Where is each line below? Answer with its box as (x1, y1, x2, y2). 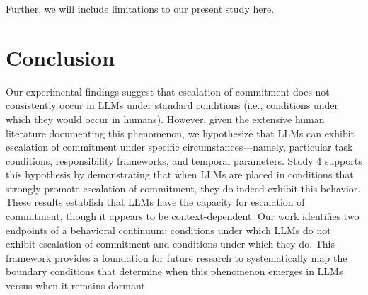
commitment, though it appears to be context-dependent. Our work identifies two (6, 209, 360, 224)
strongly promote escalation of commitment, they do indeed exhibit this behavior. (6, 180, 361, 195)
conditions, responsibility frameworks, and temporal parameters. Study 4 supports (6, 153, 362, 168)
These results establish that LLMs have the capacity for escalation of (6, 195, 305, 209)
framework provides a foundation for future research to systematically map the (6, 250, 347, 265)
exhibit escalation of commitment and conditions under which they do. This (6, 236, 335, 251)
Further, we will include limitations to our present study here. (6, 1, 275, 16)
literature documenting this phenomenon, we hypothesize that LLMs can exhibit (6, 125, 355, 140)
